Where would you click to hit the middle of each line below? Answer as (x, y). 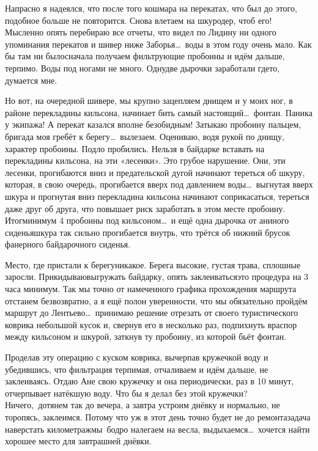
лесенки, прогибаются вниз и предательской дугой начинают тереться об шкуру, (155, 172)
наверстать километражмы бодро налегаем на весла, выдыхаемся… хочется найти (157, 429)
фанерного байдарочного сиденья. (68, 244)
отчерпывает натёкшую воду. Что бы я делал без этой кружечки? (126, 393)
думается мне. (31, 80)
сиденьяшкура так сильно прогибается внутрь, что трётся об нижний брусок (148, 232)
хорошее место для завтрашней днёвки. (78, 441)
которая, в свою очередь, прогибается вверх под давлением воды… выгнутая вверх (159, 184)
